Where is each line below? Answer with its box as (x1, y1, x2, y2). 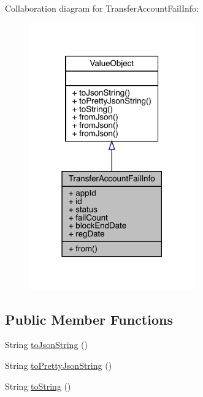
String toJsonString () (5, 338, 88, 351)
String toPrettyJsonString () (5, 359, 112, 371)
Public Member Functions (5, 309, 173, 328)
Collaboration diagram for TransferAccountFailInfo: (5, 2, 199, 14)
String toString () (5, 379, 71, 392)
